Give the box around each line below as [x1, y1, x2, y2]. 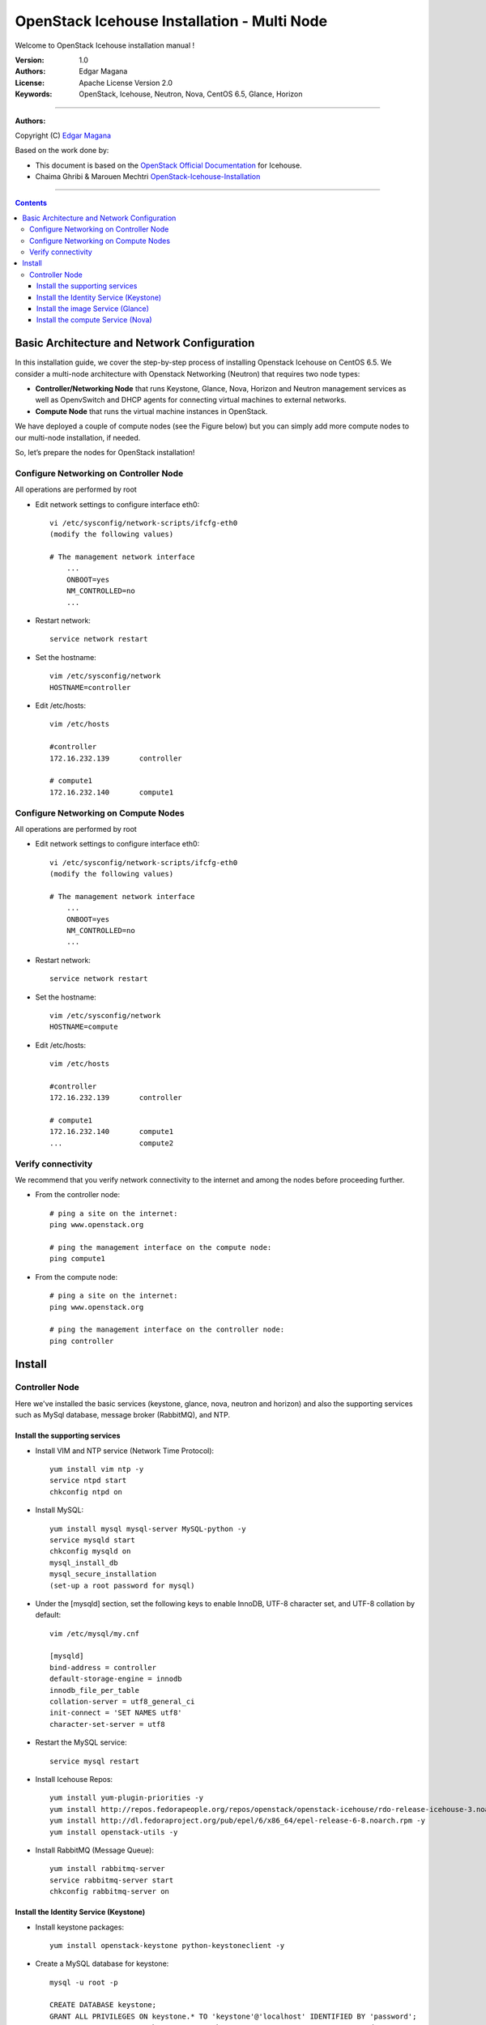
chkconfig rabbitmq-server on [49, 1887, 170, 1896]
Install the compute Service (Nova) [36, 315, 153, 325]
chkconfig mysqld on [49, 1547, 131, 1556]
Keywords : [15, 89, 53, 99]
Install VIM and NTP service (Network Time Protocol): [35, 1446, 215, 1456]
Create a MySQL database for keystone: [35, 1959, 169, 1968]
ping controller [49, 1336, 114, 1345]
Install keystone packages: [35, 1922, 125, 1932]
